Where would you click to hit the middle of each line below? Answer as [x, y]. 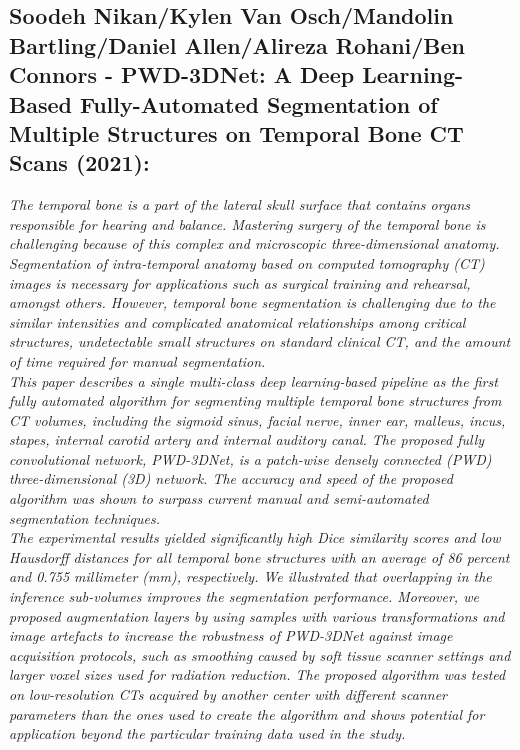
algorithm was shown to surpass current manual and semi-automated [219, 498]
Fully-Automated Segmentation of [258, 103]
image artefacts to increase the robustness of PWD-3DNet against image [231, 635]
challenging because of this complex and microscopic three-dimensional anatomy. [254, 243]
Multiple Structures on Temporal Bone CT [236, 132]
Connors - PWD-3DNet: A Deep [182, 74]
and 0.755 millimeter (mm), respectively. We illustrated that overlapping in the [250, 576]
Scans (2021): [79, 162]
